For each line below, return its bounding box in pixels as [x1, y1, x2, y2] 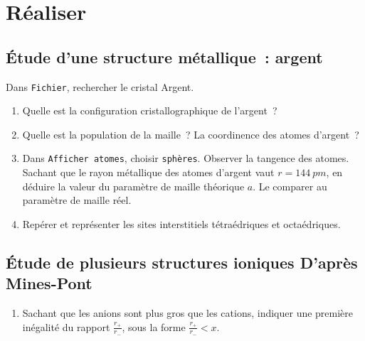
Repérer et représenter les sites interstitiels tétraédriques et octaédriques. [22, 216, 341, 231]
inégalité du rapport [22, 319, 110, 334]
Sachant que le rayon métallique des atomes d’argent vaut [22, 165, 275, 180]
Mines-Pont [6, 272, 92, 294]
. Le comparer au [253, 178, 327, 193]
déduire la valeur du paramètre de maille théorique [22, 178, 245, 193]
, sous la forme [122, 319, 186, 334]
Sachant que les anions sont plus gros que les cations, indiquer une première [22, 305, 354, 320]
